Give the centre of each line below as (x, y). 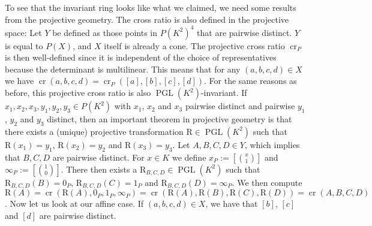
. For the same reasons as (250, 81)
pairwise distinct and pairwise (240, 106)
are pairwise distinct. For (98, 157)
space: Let (23, 32)
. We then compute (267, 182)
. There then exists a (99, 169)
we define (189, 157)
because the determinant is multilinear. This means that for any (123, 69)
